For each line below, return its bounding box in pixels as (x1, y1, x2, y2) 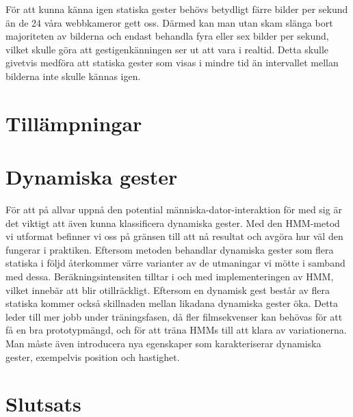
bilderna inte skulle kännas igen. (5, 68, 141, 83)
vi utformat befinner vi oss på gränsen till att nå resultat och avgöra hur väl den (5, 229, 343, 243)
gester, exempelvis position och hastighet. (5, 349, 180, 364)
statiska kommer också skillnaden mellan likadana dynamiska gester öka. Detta (5, 296, 339, 310)
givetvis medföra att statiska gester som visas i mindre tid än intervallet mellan (5, 55, 339, 70)
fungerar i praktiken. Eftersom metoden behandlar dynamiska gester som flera (5, 242, 334, 256)
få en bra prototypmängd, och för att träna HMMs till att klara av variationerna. (5, 323, 347, 337)
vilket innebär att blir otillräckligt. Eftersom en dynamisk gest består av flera (5, 282, 330, 297)
